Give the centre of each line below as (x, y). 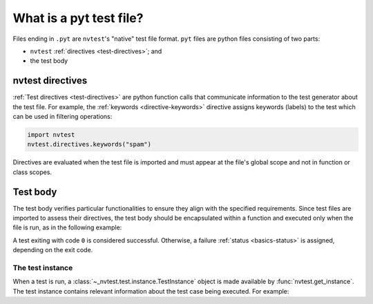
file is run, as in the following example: (67, 227)
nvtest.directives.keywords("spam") (89, 144)
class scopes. (32, 172)
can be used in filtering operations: (63, 117)
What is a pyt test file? (78, 18)
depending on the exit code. (53, 250)
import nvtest (51, 135)
